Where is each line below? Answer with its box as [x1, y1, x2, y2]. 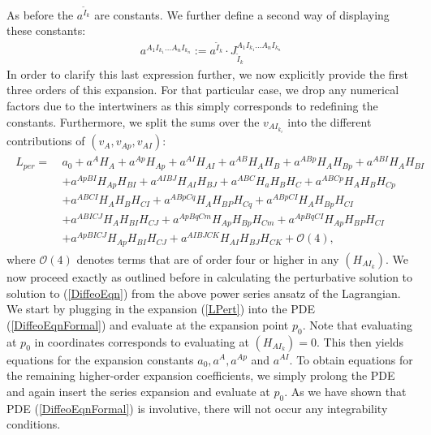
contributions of [6, 132, 85, 149]
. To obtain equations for [289, 351, 413, 368]
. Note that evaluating [302, 316, 412, 333]
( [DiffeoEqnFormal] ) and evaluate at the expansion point [6, 316, 289, 333]
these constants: [6, 22, 86, 39]
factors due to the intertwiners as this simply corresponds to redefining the [6, 97, 378, 114]
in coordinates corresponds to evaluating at [34, 333, 249, 350]
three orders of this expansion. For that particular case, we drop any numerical [6, 81, 399, 98]
